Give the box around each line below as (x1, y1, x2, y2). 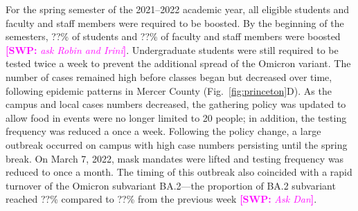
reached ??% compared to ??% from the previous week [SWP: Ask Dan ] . (6, 192, 317, 206)
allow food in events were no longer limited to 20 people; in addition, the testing (6, 110, 347, 125)
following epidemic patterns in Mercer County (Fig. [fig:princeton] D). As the (6, 83, 332, 98)
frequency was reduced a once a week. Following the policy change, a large (6, 124, 321, 138)
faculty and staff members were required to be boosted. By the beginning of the (6, 15, 344, 30)
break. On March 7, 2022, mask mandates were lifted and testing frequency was (6, 151, 344, 165)
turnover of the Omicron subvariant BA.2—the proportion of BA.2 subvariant (6, 178, 336, 192)
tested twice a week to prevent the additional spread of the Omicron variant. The (6, 56, 351, 71)
